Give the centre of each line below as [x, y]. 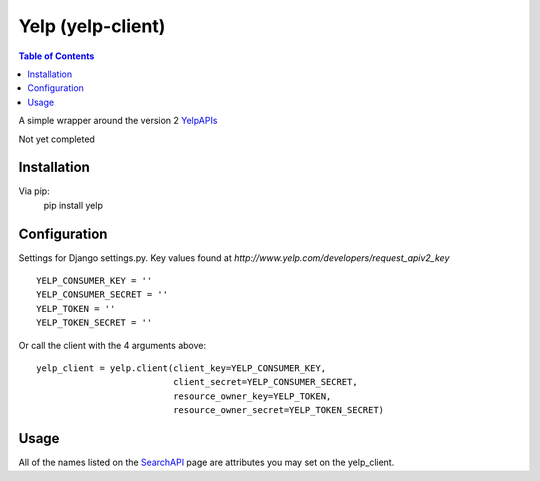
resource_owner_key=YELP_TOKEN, [252, 396]
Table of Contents [56, 56]
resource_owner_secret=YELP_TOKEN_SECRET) [279, 410]
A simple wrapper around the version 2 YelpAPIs [118, 121]
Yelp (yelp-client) [92, 26]
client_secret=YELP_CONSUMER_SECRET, [266, 382]
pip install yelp [73, 205]
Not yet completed [56, 139]
